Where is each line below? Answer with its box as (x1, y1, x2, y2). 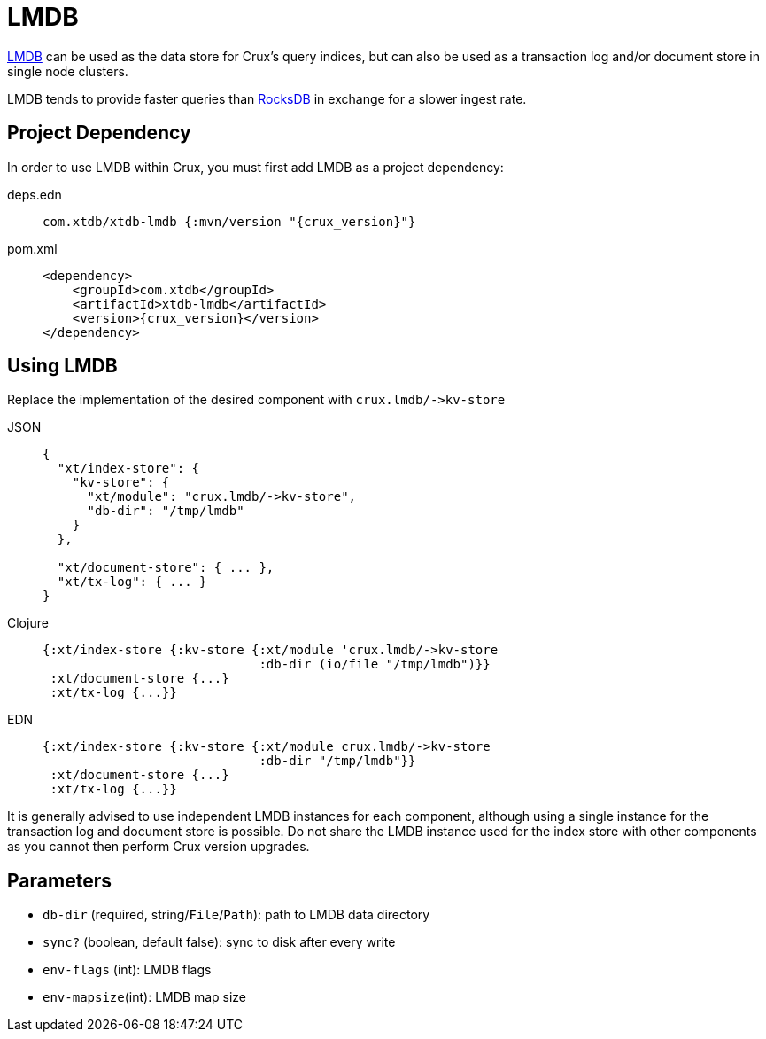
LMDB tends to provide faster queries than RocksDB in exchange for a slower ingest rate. (7, 90, 527, 106)
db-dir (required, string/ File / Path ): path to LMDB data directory (43, 907, 430, 923)
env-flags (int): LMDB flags (43, 962, 212, 978)
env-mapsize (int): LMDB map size (43, 989, 247, 1005)
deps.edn (7, 186, 62, 202)
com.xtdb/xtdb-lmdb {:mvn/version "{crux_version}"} (43, 214, 416, 229)
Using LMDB (7, 355, 118, 378)
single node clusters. (7, 63, 128, 79)
